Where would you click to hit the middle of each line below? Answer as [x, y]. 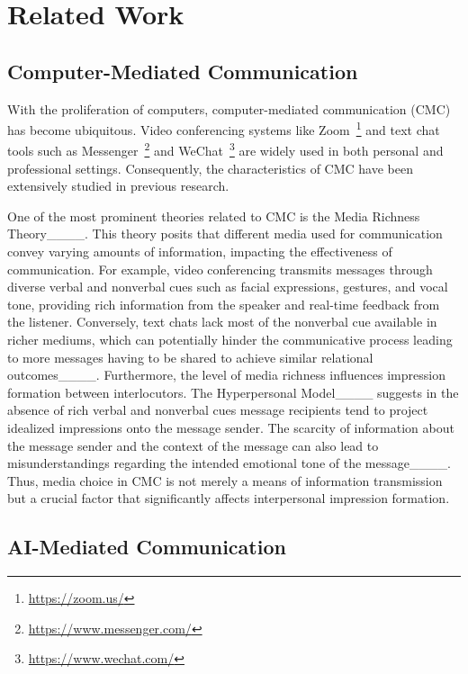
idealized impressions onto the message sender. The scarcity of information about [231, 427]
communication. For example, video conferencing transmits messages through [220, 269]
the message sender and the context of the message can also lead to [193, 445]
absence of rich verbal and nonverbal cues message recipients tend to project [218, 410]
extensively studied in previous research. [118, 186]
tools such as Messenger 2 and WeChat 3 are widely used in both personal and [225, 149]
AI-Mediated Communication [147, 547]
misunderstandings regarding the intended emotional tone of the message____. [229, 463]
